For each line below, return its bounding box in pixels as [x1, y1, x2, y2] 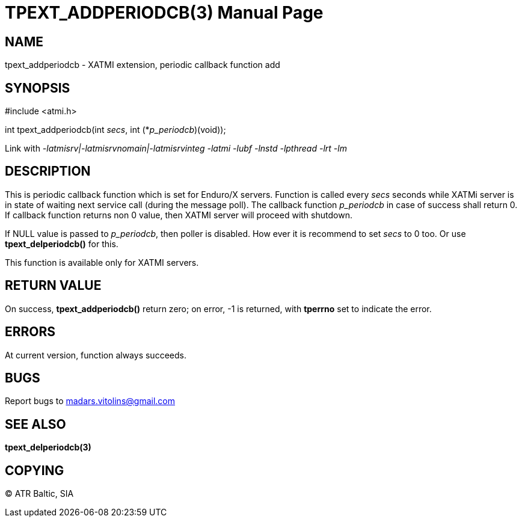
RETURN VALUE [5, 278, 102, 293]
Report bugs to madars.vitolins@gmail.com [5, 396, 175, 407]
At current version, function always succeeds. [5, 349, 186, 360]
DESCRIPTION [5, 164, 91, 179]
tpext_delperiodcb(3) [5, 442, 91, 453]
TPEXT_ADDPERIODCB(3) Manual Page [5, 2, 324, 23]
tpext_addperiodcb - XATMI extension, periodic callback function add [5, 60, 280, 70]
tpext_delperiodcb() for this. [5, 238, 118, 249]
